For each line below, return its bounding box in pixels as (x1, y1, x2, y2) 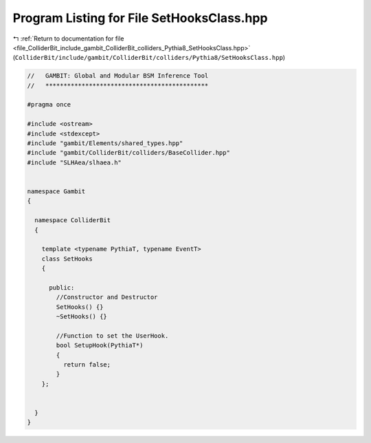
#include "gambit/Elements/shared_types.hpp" (27, 140, 183, 147)
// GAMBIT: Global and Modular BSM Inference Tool (27, 72, 209, 80)
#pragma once (27, 100, 71, 109)
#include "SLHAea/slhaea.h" (27, 158, 122, 166)
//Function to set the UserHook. (56, 332, 169, 340)
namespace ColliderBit (34, 217, 111, 224)
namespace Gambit (27, 188, 86, 195)
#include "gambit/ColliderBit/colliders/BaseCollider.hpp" (27, 149, 230, 157)
